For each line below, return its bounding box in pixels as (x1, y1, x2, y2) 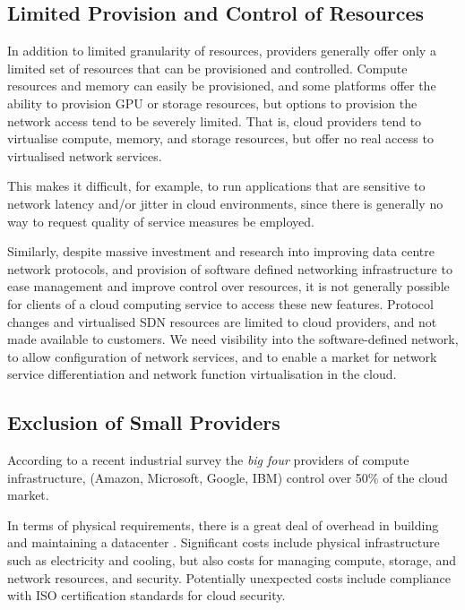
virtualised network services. (7, 146, 162, 165)
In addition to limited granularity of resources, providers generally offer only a (7, 41, 436, 60)
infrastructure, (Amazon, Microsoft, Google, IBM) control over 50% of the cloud (7, 468, 448, 486)
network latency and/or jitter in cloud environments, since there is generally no (7, 193, 443, 212)
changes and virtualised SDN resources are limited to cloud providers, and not (7, 312, 437, 331)
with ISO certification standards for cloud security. (7, 586, 286, 605)
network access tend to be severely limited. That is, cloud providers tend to (7, 111, 422, 130)
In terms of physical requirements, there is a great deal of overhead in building (7, 515, 439, 534)
